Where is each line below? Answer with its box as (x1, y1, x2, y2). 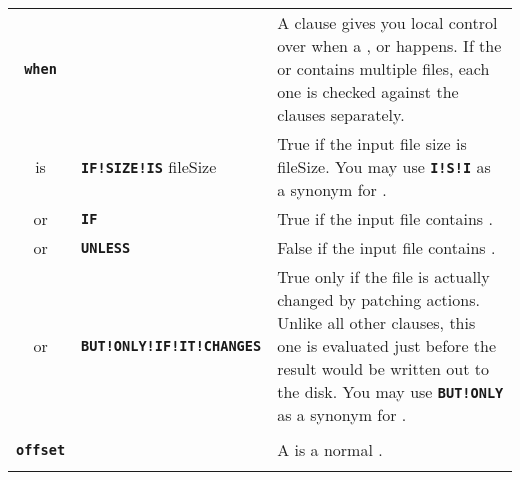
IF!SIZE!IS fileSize (81, 155, 217, 178)
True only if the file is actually (277, 265, 490, 288)
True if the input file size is (277, 132, 467, 155)
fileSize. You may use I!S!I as (277, 155, 491, 178)
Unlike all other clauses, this (277, 311, 476, 334)
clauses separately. (277, 103, 405, 126)
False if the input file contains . (277, 236, 496, 259)
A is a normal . (277, 438, 383, 461)
